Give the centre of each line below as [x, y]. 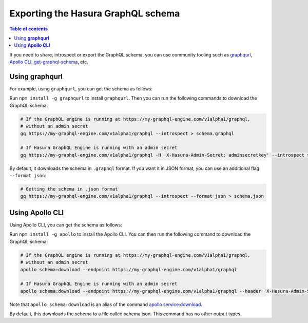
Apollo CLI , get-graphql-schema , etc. [49, 62]
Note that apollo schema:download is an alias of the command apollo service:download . [106, 304]
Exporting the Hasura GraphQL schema [95, 13]
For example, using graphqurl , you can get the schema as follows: [81, 89]
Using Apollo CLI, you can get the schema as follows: [66, 225]
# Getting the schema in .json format [69, 189]
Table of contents [29, 29]
